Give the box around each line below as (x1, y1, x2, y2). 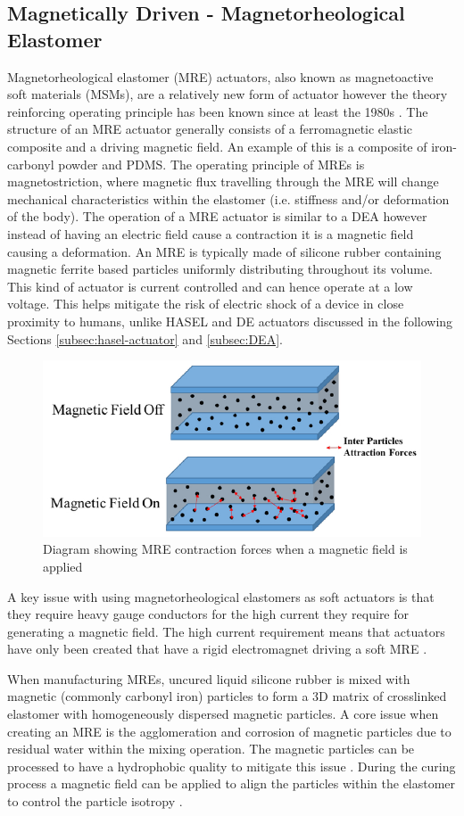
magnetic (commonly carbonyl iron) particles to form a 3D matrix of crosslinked (7, 687, 447, 705)
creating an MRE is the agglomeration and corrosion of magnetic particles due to (7, 721, 452, 740)
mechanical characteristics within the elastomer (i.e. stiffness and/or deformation (7, 189, 450, 208)
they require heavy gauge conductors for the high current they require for (7, 605, 410, 623)
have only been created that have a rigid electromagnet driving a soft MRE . (7, 639, 427, 658)
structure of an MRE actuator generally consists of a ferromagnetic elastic (7, 120, 413, 138)
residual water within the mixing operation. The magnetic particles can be (7, 739, 415, 758)
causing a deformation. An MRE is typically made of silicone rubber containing (7, 242, 442, 260)
